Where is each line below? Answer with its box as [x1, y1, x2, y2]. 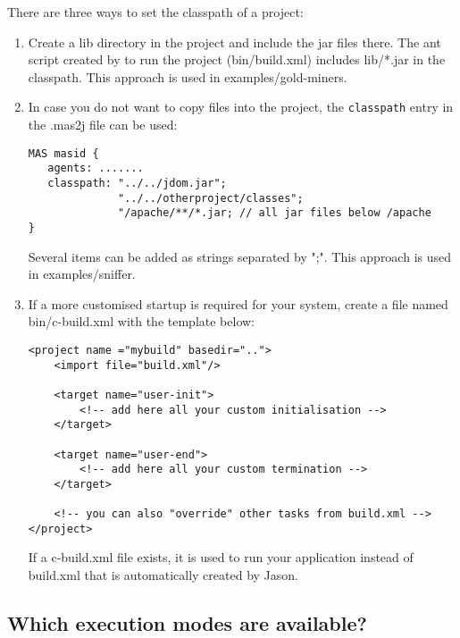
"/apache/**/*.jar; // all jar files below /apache [118, 206, 431, 220]
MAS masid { [28, 147, 99, 160]
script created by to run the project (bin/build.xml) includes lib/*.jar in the [28, 50, 446, 69]
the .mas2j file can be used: [28, 115, 178, 134]
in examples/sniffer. [28, 264, 136, 283]
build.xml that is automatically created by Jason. [28, 566, 298, 584]
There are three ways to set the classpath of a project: [7, 3, 304, 21]
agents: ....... [47, 162, 144, 175]
